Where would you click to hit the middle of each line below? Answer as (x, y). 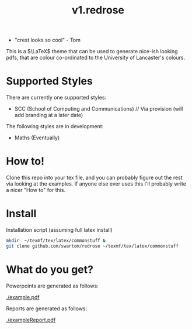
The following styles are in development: (55, 126)
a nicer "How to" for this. (36, 190)
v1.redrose (98, 10)
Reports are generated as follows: (47, 309)
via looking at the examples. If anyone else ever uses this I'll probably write (96, 184)
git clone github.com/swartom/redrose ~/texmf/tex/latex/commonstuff (92, 246)
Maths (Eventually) (37, 138)
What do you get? (50, 269)
